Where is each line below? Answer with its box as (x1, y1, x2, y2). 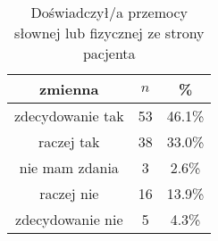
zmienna (39, 79, 99, 99)
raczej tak (38, 131, 100, 152)
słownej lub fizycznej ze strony (13, 22, 205, 43)
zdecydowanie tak (14, 105, 124, 126)
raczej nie (39, 183, 99, 204)
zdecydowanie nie (15, 209, 123, 229)
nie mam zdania (19, 157, 119, 178)
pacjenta (82, 43, 136, 63)
